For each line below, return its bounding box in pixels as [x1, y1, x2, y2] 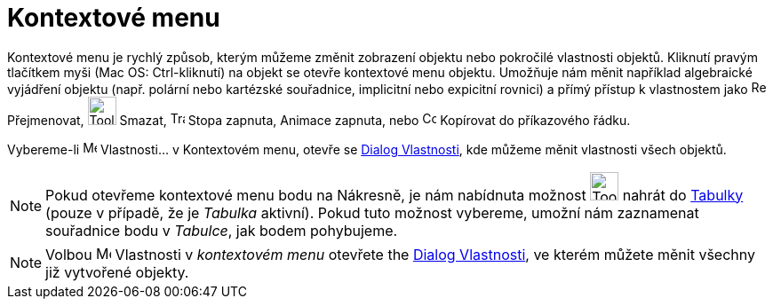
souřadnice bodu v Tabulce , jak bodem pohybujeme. [45, 221, 398, 239]
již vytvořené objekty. [45, 263, 189, 281]
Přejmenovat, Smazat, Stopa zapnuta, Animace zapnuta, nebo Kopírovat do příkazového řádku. [7, 112, 631, 128]
